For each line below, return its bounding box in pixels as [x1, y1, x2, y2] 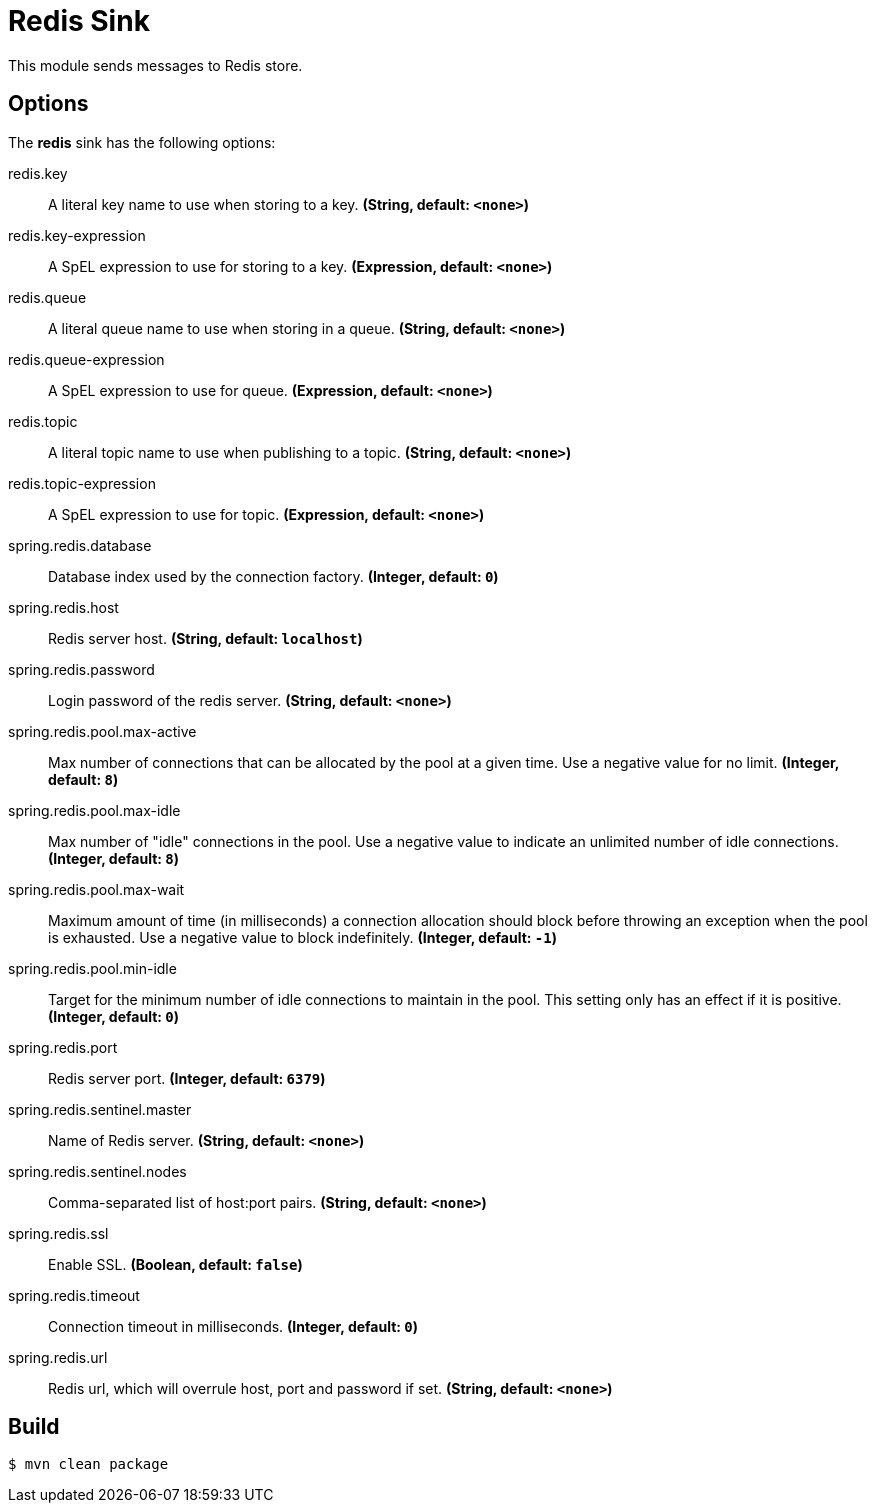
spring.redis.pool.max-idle [8, 801, 181, 819]
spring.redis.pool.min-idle [8, 959, 177, 977]
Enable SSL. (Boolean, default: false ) [48, 1255, 303, 1273]
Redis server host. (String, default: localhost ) [48, 629, 363, 647]
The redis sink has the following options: [8, 133, 276, 151]
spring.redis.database [8, 536, 152, 554]
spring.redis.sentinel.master [8, 1100, 192, 1118]
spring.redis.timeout [8, 1286, 140, 1304]
